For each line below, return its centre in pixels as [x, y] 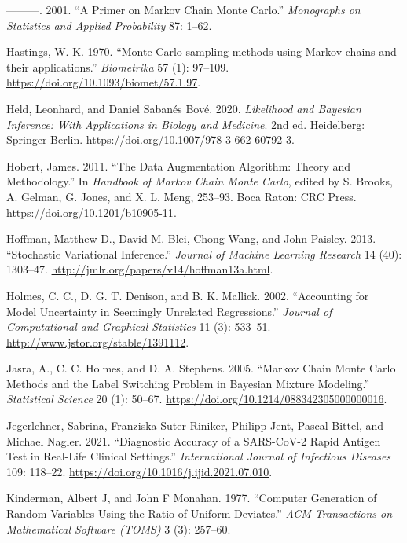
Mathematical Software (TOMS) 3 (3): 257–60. [119, 528]
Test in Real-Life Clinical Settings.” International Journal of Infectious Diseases [199, 456]
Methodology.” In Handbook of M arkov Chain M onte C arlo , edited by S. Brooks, [200, 181]
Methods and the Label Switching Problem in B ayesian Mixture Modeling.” [188, 383]
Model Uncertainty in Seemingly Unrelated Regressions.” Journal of [169, 311]
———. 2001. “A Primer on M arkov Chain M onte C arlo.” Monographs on [183, 9]
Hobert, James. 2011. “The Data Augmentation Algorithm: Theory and [179, 165]
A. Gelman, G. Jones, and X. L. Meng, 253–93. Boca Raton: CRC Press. [181, 196]
